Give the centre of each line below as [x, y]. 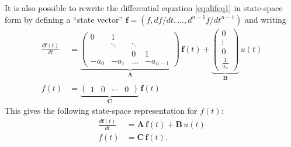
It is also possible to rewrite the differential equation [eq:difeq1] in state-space [144, 8]
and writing [265, 19]
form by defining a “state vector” [64, 19]
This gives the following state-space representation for [101, 111]
